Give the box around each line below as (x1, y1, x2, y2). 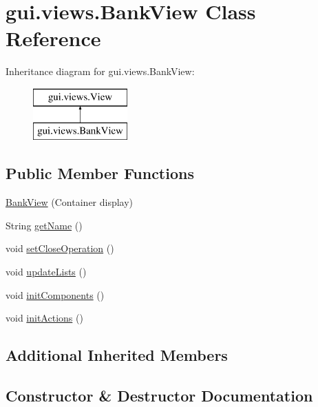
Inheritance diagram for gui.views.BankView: (6, 64, 195, 79)
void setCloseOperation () (6, 241, 114, 255)
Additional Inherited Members (6, 344, 228, 366)
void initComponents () (6, 287, 105, 302)
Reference (6, 24, 101, 52)
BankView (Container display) (6, 195, 134, 209)
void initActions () (6, 311, 83, 325)
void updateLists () (6, 264, 87, 279)
